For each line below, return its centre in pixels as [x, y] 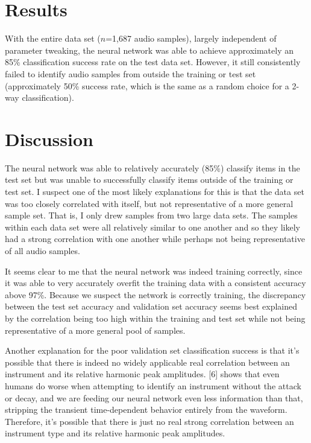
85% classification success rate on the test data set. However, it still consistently [153, 62]
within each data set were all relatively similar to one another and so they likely [152, 227]
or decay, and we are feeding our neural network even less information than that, [154, 397]
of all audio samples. [42, 250]
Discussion [49, 139]
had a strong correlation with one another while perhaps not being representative [155, 239]
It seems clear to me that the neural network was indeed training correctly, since [154, 271]
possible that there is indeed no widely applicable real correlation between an [147, 362]
